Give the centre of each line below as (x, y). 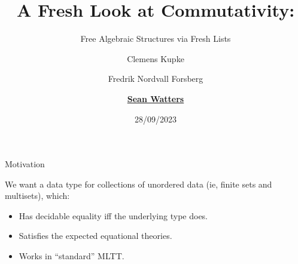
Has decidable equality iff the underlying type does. (113, 215)
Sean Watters (156, 98)
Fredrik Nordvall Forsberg (156, 79)
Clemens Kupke (156, 58)
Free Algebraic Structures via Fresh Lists (156, 39)
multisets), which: (37, 196)
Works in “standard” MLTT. (72, 256)
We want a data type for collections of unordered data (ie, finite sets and (139, 184)
